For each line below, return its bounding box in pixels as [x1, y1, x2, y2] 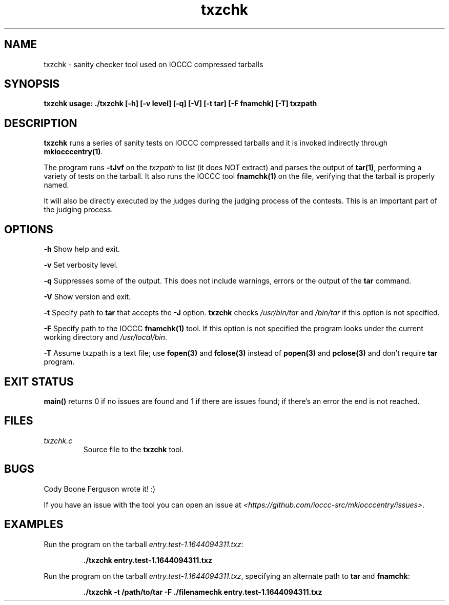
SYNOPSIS [4, 77, 60, 91]
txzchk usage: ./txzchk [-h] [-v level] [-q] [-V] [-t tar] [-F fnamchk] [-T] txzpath [44, 99, 317, 108]
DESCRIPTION [4, 116, 77, 130]
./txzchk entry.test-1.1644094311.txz [83, 555, 213, 564]
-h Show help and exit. [44, 245, 120, 254]
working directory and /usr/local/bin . [44, 333, 167, 342]
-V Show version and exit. [44, 292, 131, 301]
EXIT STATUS [4, 375, 74, 388]
